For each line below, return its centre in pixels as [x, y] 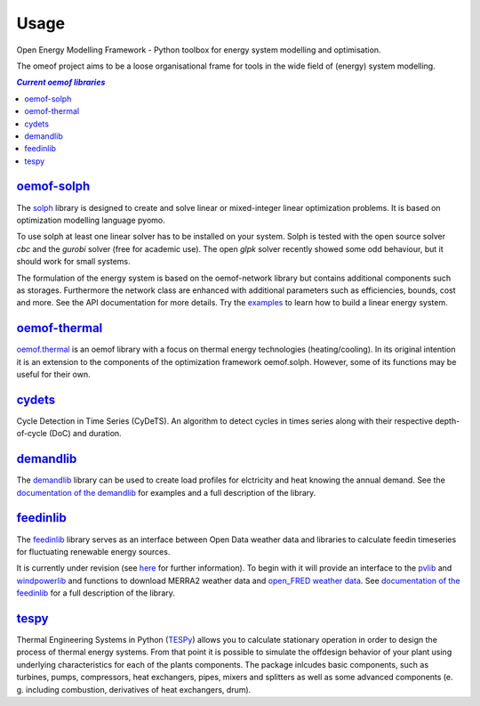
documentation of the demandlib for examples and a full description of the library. [166, 492]
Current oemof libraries [61, 82]
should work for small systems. [73, 262]
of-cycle [32, 434]
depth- [447, 421]
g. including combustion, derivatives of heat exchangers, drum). [134, 689]
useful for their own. [53, 374]
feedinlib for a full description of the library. [96, 593]
